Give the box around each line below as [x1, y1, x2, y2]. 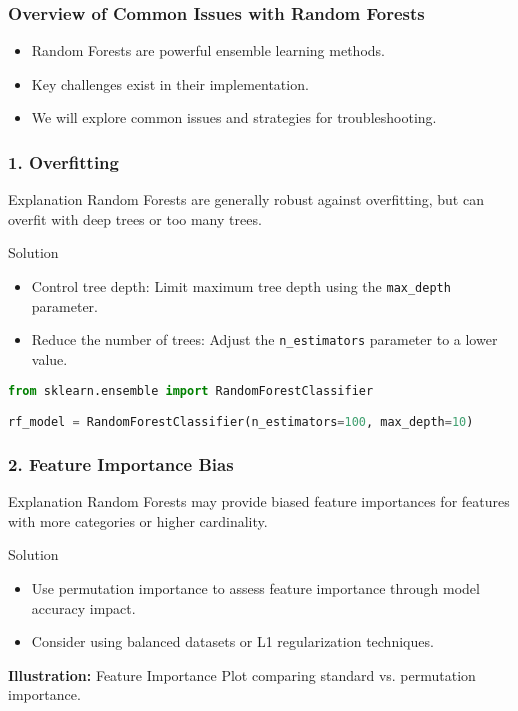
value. [31, 348, 68, 369]
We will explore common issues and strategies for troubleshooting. [31, 107, 437, 128]
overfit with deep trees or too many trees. [8, 208, 262, 229]
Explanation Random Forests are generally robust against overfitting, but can [8, 189, 484, 210]
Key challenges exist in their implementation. [31, 73, 309, 94]
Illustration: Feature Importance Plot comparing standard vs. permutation [8, 664, 476, 685]
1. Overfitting [8, 149, 119, 174]
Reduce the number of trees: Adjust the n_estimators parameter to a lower [31, 329, 498, 350]
